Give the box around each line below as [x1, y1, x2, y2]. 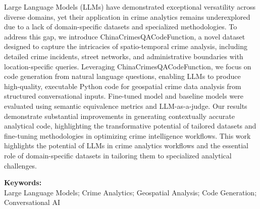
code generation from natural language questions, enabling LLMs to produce [4, 71, 241, 81]
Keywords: [4, 177, 42, 188]
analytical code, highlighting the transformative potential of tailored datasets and [4, 120, 256, 131]
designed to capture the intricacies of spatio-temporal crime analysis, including [4, 41, 247, 52]
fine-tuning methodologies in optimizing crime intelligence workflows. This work [4, 130, 251, 141]
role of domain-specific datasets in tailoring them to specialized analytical [4, 150, 232, 160]
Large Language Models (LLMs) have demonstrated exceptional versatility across [4, 2, 255, 12]
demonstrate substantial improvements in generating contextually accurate [4, 110, 235, 121]
